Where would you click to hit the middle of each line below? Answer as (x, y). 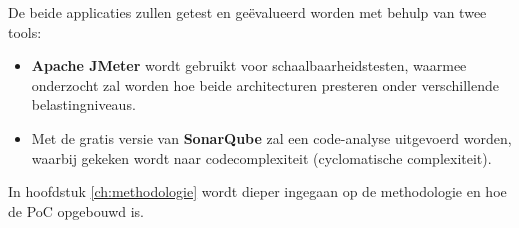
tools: (25, 31)
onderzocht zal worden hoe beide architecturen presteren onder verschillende (265, 84)
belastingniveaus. (83, 104)
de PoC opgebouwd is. (76, 210)
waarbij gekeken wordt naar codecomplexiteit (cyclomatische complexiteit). (261, 157)
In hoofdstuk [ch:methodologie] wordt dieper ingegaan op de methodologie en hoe (257, 191)
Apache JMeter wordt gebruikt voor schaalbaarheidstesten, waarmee (249, 65)
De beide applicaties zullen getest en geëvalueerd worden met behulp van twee (247, 12)
